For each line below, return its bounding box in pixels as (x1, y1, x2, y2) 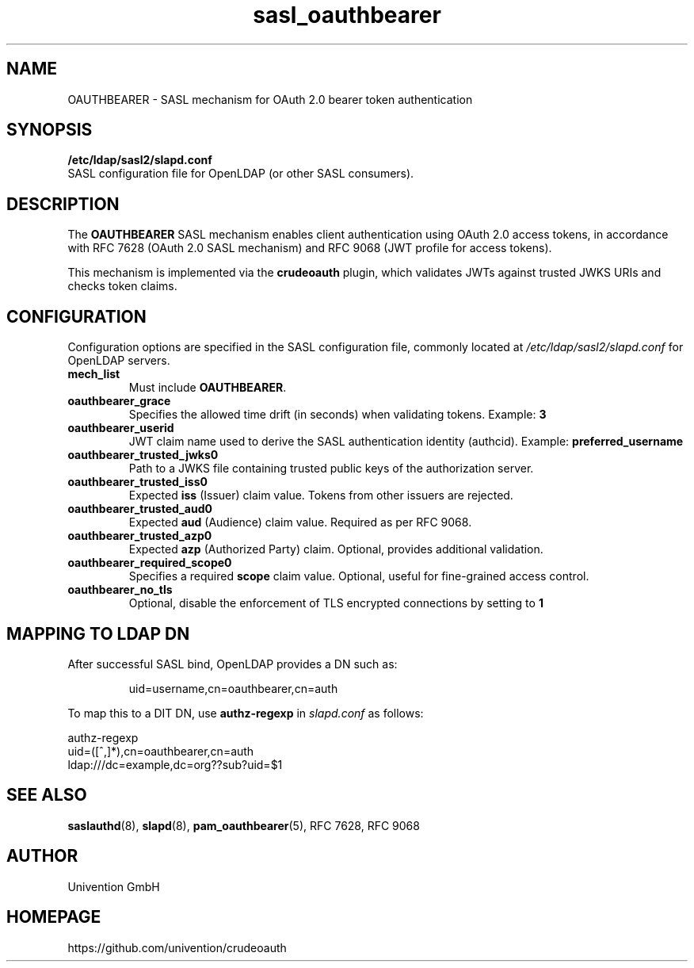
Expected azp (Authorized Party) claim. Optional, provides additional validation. (128, 542, 543, 557)
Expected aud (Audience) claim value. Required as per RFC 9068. (128, 515, 472, 530)
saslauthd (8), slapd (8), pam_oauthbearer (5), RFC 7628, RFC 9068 (67, 818, 420, 832)
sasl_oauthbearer (253, 2, 441, 29)
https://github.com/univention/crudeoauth (67, 940, 287, 955)
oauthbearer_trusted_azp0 (67, 529, 212, 543)
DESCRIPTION (6, 193, 120, 214)
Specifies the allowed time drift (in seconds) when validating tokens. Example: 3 (128, 407, 547, 422)
